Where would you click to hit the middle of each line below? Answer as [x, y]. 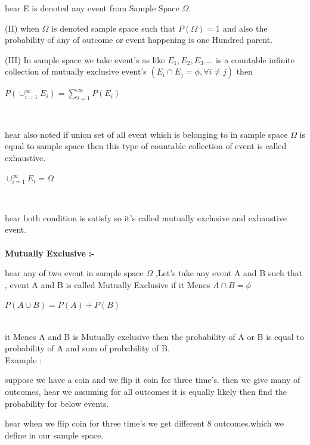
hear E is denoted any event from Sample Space [92, 8]
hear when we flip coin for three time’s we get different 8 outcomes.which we [145, 423]
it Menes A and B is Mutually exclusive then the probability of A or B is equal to [154, 336]
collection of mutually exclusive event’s [76, 71]
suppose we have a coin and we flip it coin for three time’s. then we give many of [153, 380]
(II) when [22, 28]
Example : [24, 359]
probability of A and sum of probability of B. [87, 348]
